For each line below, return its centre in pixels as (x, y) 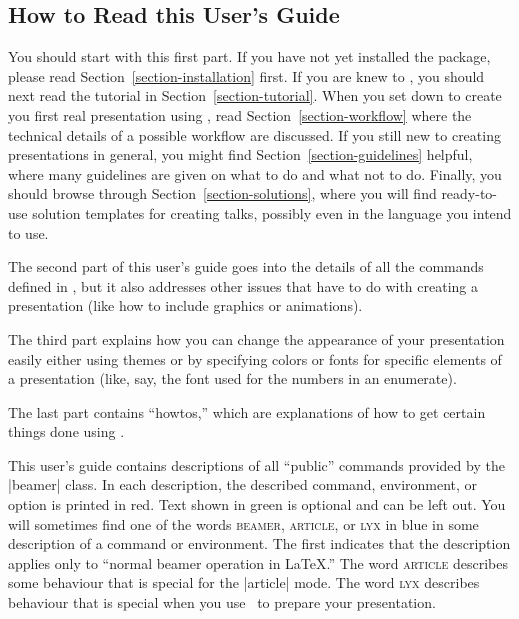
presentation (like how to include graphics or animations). (185, 305)
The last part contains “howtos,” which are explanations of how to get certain (247, 411)
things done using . (66, 431)
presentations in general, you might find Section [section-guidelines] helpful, (240, 154)
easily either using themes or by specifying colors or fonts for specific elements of (255, 358)
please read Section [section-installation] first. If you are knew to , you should (246, 75)
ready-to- (469, 193)
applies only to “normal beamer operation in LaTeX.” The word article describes (258, 562)
